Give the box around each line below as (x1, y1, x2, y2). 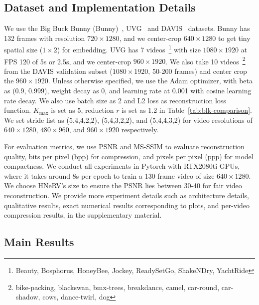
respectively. (121, 124, 159, 135)
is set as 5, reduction (51, 105, 114, 115)
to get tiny (218, 32, 251, 43)
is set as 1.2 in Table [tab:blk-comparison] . (122, 105, 252, 115)
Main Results (4, 234, 74, 250)
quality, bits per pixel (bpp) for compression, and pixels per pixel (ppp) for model (4, 151, 254, 161)
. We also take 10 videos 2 (165, 54, 246, 66)
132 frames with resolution (4, 32, 85, 43)
